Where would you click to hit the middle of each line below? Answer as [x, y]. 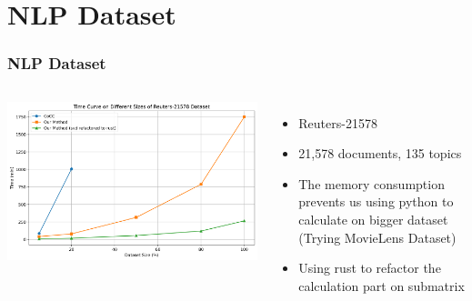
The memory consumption [372, 183]
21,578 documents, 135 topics [380, 153]
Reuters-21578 [338, 122]
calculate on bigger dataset [373, 219]
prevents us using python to [376, 201]
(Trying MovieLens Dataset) [377, 237]
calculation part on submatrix [382, 285]
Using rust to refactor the [370, 268]
